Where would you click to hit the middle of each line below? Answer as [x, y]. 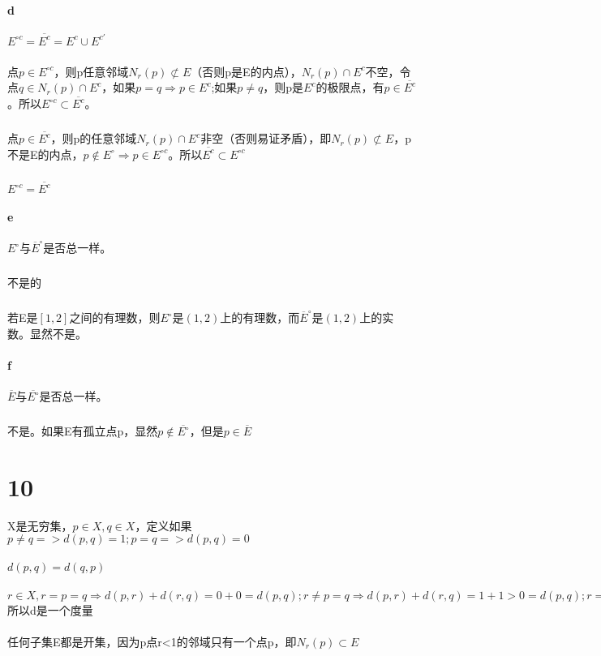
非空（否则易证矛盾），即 [266, 138]
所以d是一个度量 [50, 609]
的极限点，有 [350, 87]
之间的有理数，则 [115, 317]
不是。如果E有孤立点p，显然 [83, 431]
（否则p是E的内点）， [246, 71]
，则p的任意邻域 [94, 138]
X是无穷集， [40, 525]
